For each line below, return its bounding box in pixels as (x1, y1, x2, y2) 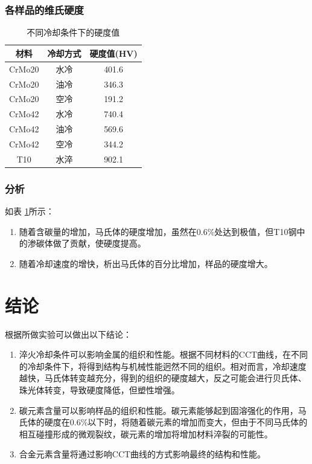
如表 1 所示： (5, 205, 54, 217)
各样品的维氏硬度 (5, 2, 84, 17)
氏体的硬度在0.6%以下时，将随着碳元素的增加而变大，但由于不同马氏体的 (19, 416, 308, 428)
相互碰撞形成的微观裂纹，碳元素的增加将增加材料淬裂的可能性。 (19, 427, 273, 440)
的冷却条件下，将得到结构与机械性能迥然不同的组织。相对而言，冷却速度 (19, 359, 307, 372)
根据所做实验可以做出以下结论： (5, 327, 132, 340)
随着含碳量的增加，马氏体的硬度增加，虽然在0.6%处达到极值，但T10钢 (19, 225, 297, 237)
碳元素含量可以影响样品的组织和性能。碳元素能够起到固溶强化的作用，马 (19, 404, 307, 416)
